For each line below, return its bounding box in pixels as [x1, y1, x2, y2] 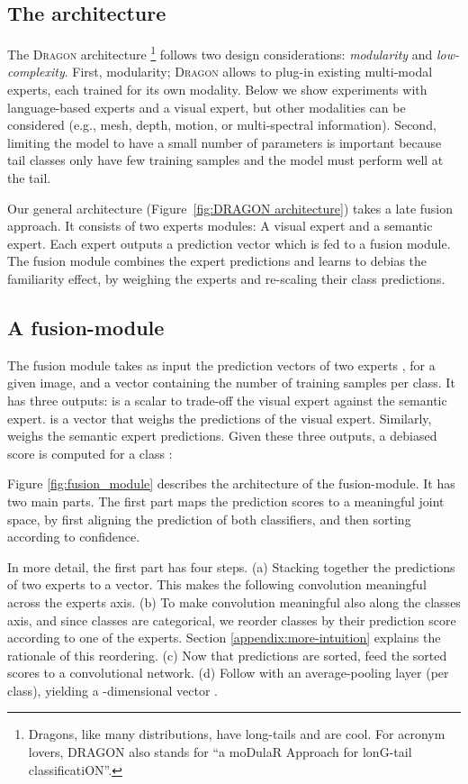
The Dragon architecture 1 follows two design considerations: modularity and [7, 42, 433, 63]
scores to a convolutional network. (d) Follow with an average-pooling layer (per [7, 663, 449, 682]
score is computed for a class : [7, 443, 173, 462]
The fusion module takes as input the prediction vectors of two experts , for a [7, 355, 436, 374]
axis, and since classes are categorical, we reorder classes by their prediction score [7, 610, 456, 629]
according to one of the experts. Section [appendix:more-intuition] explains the [7, 628, 441, 647]
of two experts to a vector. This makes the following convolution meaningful [7, 575, 427, 594]
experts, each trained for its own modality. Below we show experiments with [7, 80, 427, 99]
